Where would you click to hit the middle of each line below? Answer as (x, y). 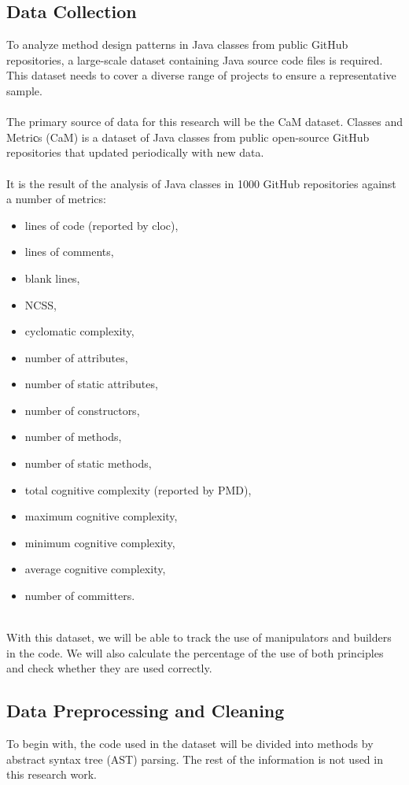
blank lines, (52, 278)
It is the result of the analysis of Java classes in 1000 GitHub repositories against (201, 183)
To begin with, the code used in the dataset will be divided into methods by (190, 744)
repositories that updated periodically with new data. (135, 152)
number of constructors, (82, 410)
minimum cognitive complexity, (100, 542)
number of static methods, (88, 463)
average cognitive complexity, (95, 569)
